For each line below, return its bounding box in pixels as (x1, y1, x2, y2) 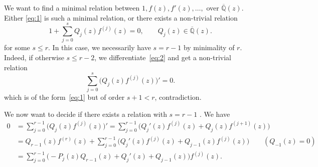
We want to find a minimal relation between (4, 3, 140, 13)
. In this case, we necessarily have (48, 42, 151, 53)
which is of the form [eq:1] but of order (4, 92, 125, 102)
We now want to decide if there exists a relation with (4, 108, 167, 119)
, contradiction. (154, 92, 202, 102)
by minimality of (183, 42, 235, 53)
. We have (199, 108, 230, 119)
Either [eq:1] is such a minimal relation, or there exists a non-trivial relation (4, 12, 238, 23)
